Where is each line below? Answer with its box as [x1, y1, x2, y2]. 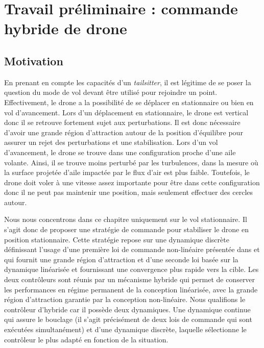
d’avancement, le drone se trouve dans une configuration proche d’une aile [4, 146, 236, 157]
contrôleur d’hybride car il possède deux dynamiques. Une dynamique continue [4, 304, 251, 314]
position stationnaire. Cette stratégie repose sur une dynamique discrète [4, 234, 229, 244]
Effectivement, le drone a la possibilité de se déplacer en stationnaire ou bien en [4, 96, 254, 107]
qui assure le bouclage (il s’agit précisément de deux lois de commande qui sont [4, 314, 252, 325]
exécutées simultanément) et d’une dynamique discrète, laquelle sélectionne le [4, 324, 247, 335]
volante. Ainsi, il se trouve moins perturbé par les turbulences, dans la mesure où [4, 157, 258, 167]
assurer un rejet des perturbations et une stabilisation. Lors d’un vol [4, 137, 218, 147]
